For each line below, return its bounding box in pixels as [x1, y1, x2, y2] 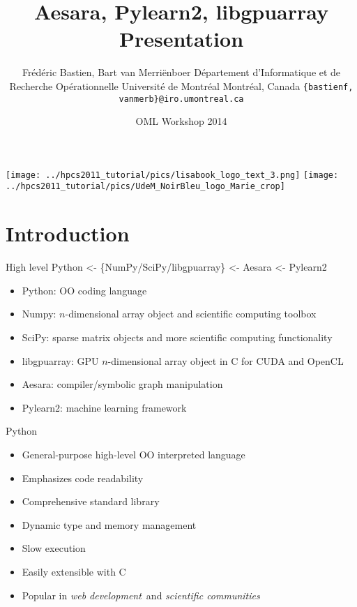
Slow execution [22, 541, 86, 555]
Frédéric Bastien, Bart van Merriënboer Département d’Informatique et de [22, 65, 341, 80]
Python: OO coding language [22, 283, 147, 297]
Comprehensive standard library [22, 494, 160, 509]
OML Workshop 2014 [135, 114, 227, 128]
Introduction [6, 219, 130, 248]
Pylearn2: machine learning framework [22, 400, 187, 414]
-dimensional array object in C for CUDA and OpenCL [107, 353, 344, 368]
